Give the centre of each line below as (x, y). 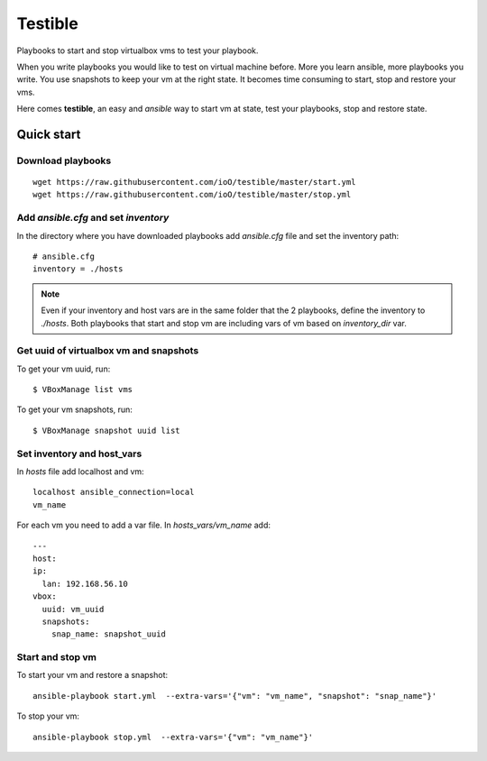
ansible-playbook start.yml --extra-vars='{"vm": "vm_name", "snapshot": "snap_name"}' (235, 696)
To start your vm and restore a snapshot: (92, 675)
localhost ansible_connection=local (114, 492)
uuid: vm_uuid (73, 609)
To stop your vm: (48, 716)
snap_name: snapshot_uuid (109, 634)
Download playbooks (64, 160)
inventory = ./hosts (78, 269)
